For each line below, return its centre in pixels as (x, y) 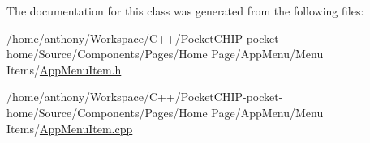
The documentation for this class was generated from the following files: (185, 11)
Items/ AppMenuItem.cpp (70, 128)
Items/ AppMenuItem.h (64, 69)
